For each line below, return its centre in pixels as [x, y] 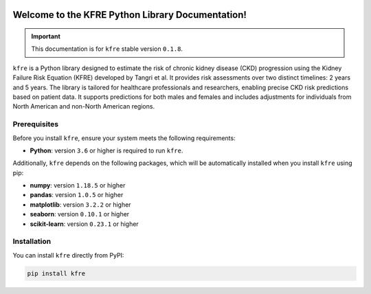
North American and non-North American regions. [83, 106]
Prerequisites [35, 124]
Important [46, 36]
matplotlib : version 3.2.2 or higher [80, 204]
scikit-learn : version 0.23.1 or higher [84, 224]
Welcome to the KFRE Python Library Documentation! [130, 15]
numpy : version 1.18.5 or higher [78, 185]
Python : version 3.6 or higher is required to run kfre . [106, 150]
